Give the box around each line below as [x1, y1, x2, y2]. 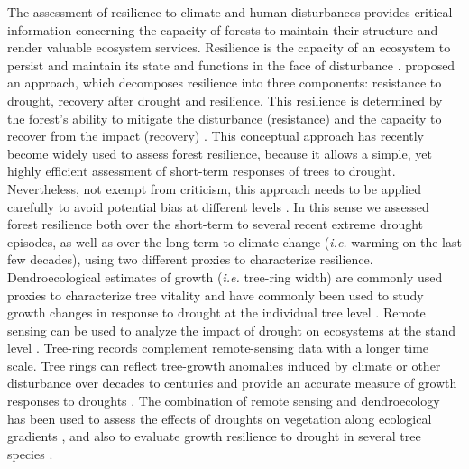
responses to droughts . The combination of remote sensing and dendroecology [7, 391, 440, 410]
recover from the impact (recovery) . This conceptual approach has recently [7, 126, 424, 145]
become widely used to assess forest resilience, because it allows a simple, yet [7, 143, 432, 162]
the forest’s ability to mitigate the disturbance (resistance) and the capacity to [7, 108, 442, 127]
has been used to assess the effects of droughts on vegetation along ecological [7, 409, 432, 428]
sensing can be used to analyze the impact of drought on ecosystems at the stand [7, 320, 456, 339]
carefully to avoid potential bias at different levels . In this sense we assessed [7, 197, 429, 216]
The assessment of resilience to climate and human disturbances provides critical [7, 3, 453, 21]
